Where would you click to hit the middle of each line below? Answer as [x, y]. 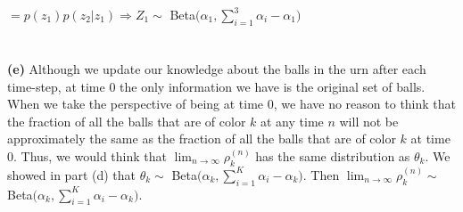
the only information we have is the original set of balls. [273, 86]
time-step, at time [56, 86]
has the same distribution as [333, 155]
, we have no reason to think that [365, 104]
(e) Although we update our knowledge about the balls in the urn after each [217, 68]
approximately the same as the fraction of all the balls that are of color [202, 139]
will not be [369, 121]
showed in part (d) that [72, 174]
